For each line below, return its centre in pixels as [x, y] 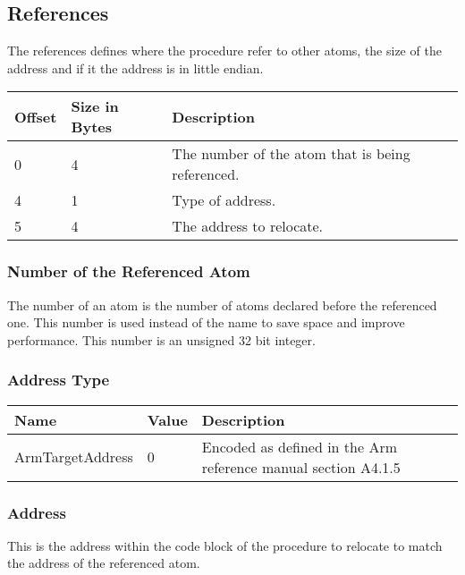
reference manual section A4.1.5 [301, 467]
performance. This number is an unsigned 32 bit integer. [161, 339]
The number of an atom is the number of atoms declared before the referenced [222, 304]
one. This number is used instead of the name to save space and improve [206, 322]
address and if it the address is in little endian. [135, 68]
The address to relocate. [248, 226]
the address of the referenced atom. [104, 563]
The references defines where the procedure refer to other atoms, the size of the [224, 51]
